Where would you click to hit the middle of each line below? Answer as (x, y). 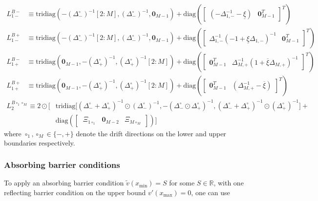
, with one (229, 183)
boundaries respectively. (40, 143)
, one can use (211, 192)
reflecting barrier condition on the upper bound (75, 192)
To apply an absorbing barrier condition (64, 183)
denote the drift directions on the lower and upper (151, 133)
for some (182, 183)
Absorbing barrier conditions (62, 164)
